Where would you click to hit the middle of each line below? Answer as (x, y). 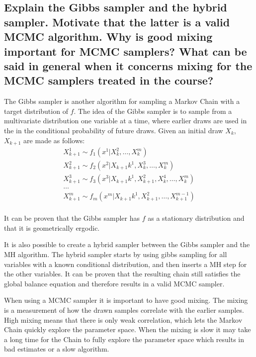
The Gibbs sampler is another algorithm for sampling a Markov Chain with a (122, 101)
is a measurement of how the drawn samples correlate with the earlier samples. (124, 310)
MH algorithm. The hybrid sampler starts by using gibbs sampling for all (116, 254)
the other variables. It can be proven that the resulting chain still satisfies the (122, 274)
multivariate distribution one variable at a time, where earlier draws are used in (126, 121)
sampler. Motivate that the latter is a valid (117, 22)
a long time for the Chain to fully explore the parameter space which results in (124, 339)
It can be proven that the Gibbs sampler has (72, 218)
